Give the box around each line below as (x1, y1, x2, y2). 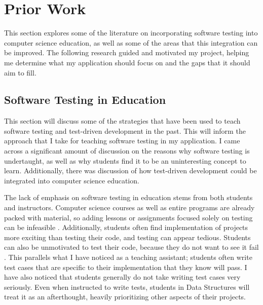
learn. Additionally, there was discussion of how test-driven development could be (4, 165, 257, 176)
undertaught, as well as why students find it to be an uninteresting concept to (4, 155, 246, 166)
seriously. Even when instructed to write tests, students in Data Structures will (4, 281, 250, 292)
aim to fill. (4, 67, 36, 78)
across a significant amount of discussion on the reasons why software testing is (4, 145, 250, 156)
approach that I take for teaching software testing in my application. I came (4, 135, 240, 146)
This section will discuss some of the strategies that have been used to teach (4, 116, 241, 126)
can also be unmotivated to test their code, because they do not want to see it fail (4, 242, 259, 252)
